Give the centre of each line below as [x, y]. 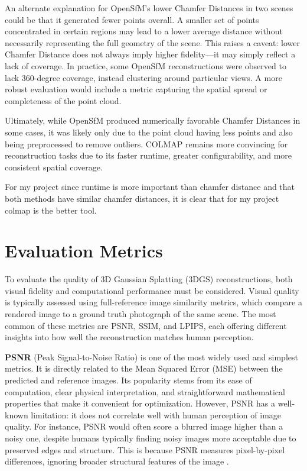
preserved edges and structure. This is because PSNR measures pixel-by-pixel [145, 449]
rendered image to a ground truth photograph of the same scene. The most [141, 314]
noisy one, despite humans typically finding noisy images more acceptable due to [151, 438]
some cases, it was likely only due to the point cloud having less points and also [149, 132]
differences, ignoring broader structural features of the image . [117, 461]
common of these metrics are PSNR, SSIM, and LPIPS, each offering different [146, 325]
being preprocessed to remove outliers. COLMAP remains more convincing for [146, 143]
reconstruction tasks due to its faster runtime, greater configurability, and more [148, 155]
